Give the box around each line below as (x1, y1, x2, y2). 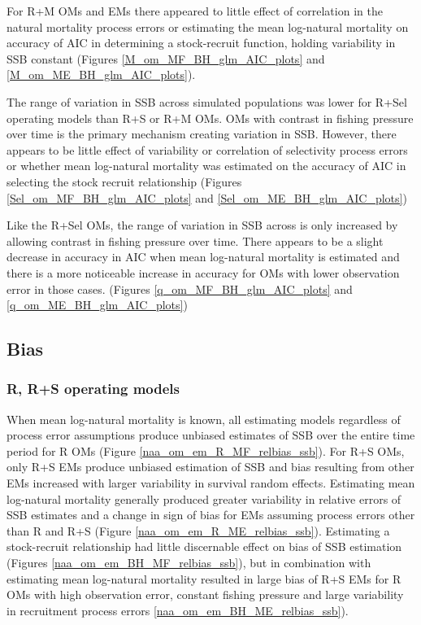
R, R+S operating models (7, 378, 180, 399)
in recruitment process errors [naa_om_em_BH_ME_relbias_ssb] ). (7, 601, 349, 618)
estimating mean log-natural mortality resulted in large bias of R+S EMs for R (7, 570, 401, 587)
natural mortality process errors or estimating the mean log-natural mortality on (7, 18, 409, 35)
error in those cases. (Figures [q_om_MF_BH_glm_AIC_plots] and (7, 280, 353, 297)
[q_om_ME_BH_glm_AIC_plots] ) (7, 296, 188, 313)
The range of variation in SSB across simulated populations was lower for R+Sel (7, 93, 407, 110)
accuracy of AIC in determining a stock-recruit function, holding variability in (7, 34, 396, 51)
